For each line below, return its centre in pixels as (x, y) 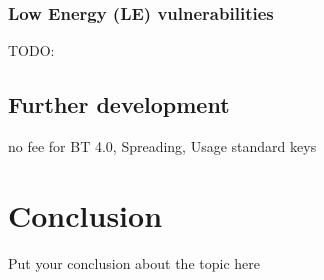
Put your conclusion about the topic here (134, 262)
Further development (119, 104)
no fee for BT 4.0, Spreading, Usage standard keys (162, 146)
